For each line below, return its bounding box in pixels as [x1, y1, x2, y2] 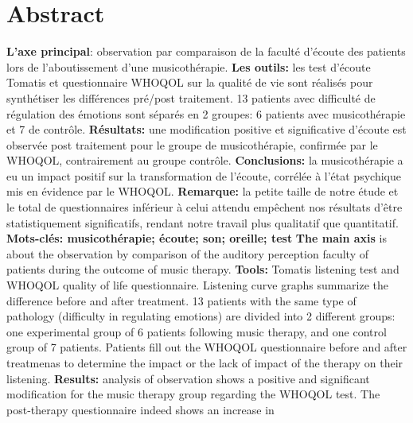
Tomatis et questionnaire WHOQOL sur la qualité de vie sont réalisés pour [6, 74, 373, 91]
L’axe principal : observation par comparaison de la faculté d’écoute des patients [6, 43, 406, 60]
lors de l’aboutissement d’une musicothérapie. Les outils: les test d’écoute [6, 58, 371, 75]
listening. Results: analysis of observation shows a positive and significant [6, 370, 370, 386]
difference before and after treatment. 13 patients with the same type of [6, 292, 357, 309]
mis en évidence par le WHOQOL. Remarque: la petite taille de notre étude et [6, 183, 399, 200]
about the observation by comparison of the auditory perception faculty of [6, 245, 368, 262]
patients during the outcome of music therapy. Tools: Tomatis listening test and [6, 261, 399, 277]
